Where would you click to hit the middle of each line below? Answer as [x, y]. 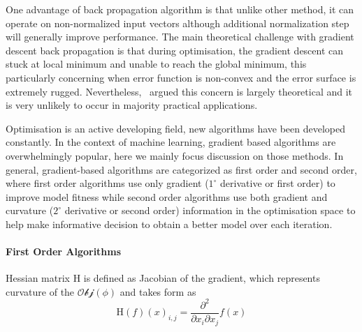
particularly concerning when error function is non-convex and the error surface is [181, 77]
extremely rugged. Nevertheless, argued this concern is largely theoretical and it [179, 91]
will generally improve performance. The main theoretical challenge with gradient [180, 37]
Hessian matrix [38, 278]
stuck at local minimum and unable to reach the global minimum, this [156, 64]
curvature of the [40, 291]
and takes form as [158, 291]
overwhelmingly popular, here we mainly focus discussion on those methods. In [175, 155]
